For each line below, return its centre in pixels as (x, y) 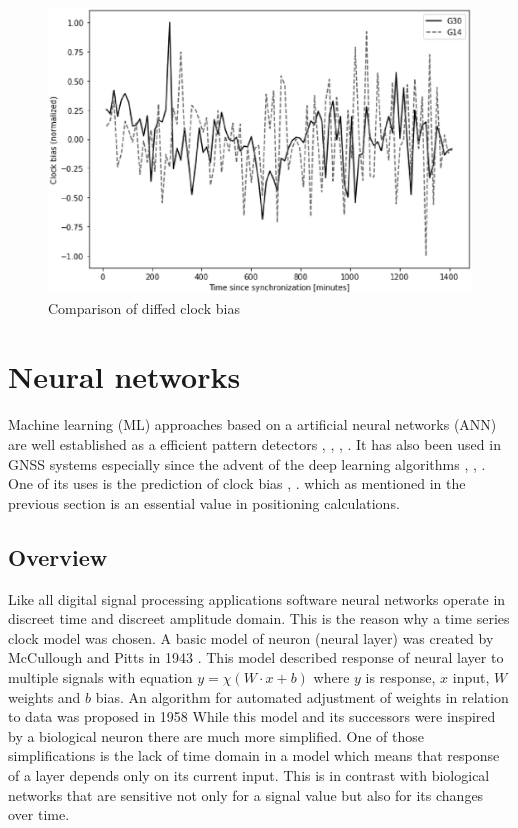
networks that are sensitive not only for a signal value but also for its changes (246, 794)
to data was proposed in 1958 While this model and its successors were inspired (252, 716)
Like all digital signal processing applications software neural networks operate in (257, 598)
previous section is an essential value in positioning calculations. (204, 502)
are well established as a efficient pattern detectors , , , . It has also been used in (254, 444)
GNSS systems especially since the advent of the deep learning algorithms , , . (247, 463)
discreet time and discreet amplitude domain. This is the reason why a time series (259, 618)
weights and (44, 696)
